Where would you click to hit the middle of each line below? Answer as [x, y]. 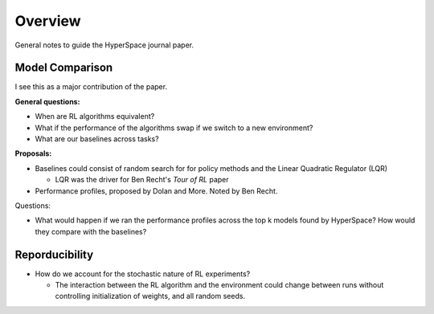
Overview [48, 21]
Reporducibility [54, 254]
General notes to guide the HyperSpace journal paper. [104, 45]
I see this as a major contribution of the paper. [91, 87]
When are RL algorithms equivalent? [95, 116]
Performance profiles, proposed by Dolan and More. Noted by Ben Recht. [156, 191]
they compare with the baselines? [91, 231]
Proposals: [33, 153]
